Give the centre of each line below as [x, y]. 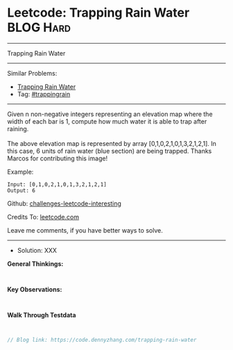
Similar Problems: [32, 73]
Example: [20, 172]
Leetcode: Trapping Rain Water [98, 13]
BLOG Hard [39, 27]
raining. [18, 128]
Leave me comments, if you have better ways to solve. [85, 230]
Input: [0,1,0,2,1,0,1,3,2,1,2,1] [57, 184]
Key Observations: [35, 289]
